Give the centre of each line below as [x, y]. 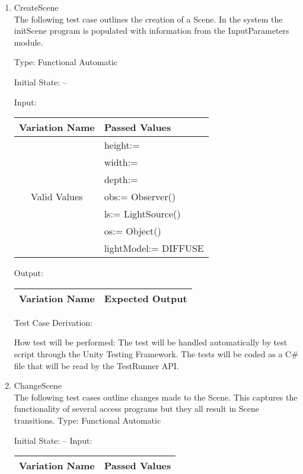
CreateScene [36, 7]
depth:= [121, 180]
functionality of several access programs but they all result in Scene [136, 409]
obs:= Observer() [140, 197]
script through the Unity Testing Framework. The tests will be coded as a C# [156, 353]
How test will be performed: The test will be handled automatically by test [151, 342]
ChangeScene [38, 385]
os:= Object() [133, 231]
